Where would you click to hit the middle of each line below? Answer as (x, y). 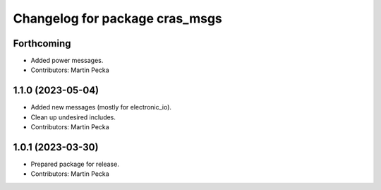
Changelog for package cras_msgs (117, 18)
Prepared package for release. (75, 164)
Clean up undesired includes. (73, 117)
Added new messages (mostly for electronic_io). (101, 107)
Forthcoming (42, 43)
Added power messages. (67, 61)
